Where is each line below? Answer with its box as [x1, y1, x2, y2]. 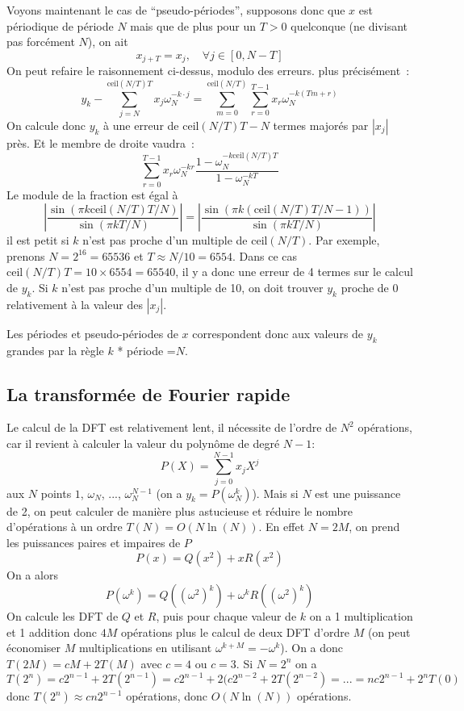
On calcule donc [6, 116, 86, 133]
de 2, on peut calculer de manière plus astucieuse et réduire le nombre [6, 502, 353, 519]
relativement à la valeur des [6, 295, 143, 312]
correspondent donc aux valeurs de [192, 324, 364, 341]
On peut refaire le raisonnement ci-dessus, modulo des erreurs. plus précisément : [6, 62, 410, 79]
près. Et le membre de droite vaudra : [6, 134, 194, 151]
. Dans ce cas [232, 247, 298, 264]
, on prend [349, 518, 400, 535]
